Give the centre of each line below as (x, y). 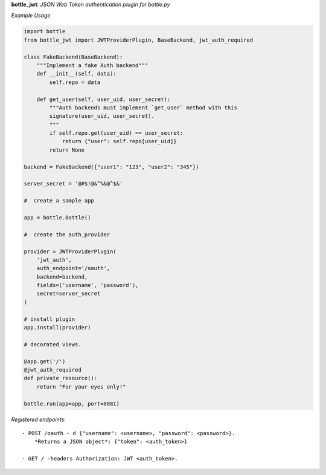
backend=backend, (62, 277)
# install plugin (50, 319)
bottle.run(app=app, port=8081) (72, 404)
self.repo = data (75, 82)
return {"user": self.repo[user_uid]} (120, 141)
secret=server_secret (69, 294)
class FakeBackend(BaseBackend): (73, 57)
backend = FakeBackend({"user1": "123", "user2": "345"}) (111, 167)
